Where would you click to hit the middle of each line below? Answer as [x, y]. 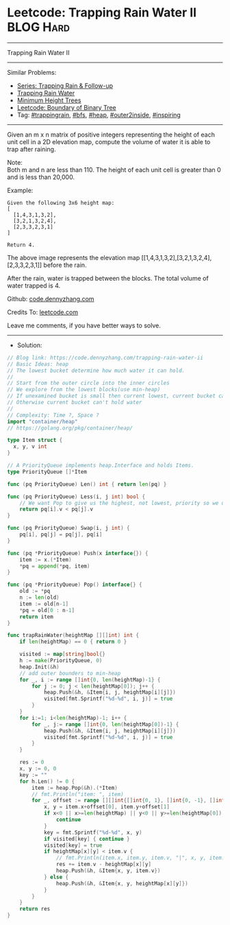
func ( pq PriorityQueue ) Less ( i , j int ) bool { [76, 496]
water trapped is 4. [34, 285]
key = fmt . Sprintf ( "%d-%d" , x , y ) [93, 832]
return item [36, 617]
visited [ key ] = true [73, 845]
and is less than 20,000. [41, 177]
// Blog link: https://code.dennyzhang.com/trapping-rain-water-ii [105, 358]
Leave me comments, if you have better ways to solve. [84, 325]
